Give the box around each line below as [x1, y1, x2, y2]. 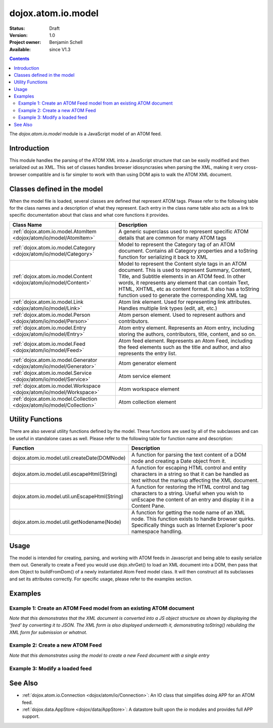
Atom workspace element [118, 385, 179, 393]
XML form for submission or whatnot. [9, 629, 87, 635]
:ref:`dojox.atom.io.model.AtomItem [12, 228, 97, 235]
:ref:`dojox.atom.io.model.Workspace [12, 382, 101, 389]
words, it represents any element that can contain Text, [118, 279, 250, 286]
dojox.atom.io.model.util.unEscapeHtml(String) [12, 493, 124, 500]
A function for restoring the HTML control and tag [131, 483, 250, 491]
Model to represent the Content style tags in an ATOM [118, 260, 247, 267]
